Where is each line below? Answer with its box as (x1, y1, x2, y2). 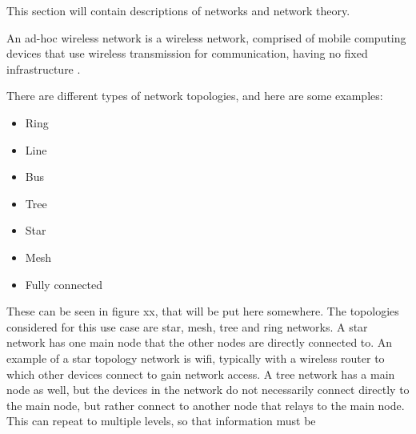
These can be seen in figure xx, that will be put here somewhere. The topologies (6, 303, 399, 319)
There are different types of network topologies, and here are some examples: (6, 87, 383, 104)
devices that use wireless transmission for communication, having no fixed (6, 45, 368, 62)
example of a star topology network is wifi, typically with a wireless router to (6, 349, 385, 366)
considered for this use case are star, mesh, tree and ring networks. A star (6, 318, 368, 335)
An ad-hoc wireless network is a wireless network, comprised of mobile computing (6, 29, 406, 46)
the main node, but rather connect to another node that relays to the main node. (6, 396, 405, 413)
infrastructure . (6, 60, 81, 77)
